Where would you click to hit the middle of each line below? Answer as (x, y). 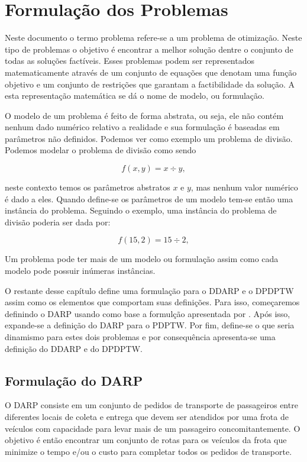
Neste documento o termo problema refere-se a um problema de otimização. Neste (153, 38)
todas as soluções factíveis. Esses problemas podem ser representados (130, 61)
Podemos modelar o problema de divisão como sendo (101, 150)
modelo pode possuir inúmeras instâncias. (80, 271)
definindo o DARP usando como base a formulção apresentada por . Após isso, (148, 313)
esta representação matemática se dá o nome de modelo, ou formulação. (135, 96)
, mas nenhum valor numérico (244, 187)
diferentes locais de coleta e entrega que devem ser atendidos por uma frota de (147, 416)
